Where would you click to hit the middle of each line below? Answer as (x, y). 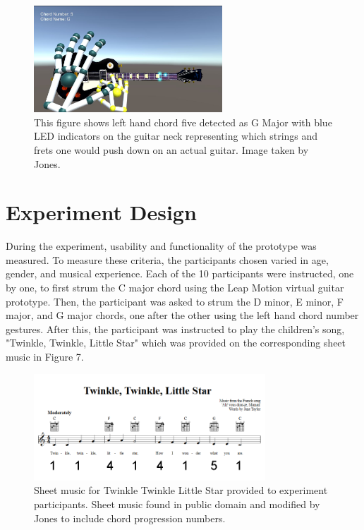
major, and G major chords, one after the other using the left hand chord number (182, 315)
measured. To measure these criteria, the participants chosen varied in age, (167, 259)
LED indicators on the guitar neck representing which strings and (176, 136)
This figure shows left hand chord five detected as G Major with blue (183, 122)
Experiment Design (101, 212)
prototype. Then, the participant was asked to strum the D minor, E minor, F (175, 301)
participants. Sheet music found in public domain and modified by (177, 504)
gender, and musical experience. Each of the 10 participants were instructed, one (180, 273)
